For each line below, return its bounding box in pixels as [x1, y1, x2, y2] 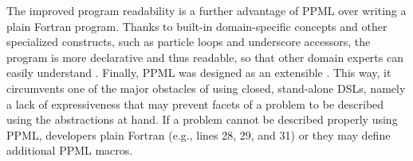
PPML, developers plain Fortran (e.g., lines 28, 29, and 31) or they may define [6, 126, 391, 143]
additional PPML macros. [6, 142, 133, 159]
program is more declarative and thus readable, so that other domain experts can [6, 48, 403, 65]
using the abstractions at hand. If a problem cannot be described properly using [6, 111, 398, 128]
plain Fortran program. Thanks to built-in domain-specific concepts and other [6, 17, 387, 34]
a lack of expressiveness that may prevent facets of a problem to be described [6, 95, 384, 112]
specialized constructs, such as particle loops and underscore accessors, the [6, 33, 371, 50]
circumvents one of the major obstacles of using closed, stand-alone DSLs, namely [6, 79, 406, 96]
